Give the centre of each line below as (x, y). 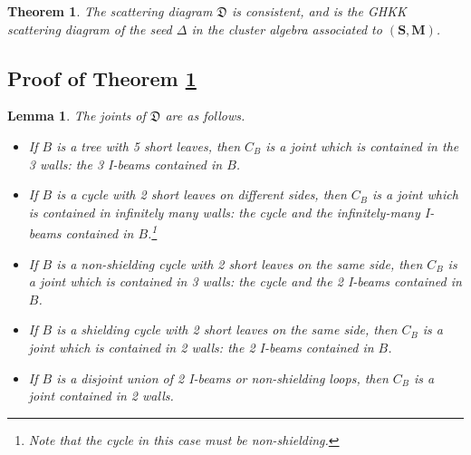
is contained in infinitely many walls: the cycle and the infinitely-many (224, 212)
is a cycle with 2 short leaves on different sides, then (202, 194)
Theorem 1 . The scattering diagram (110, 11)
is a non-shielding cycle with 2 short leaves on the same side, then (240, 263)
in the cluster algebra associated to (287, 29)
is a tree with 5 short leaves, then (149, 145)
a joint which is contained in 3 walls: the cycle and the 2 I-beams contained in (245, 281)
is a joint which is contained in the (362, 145)
